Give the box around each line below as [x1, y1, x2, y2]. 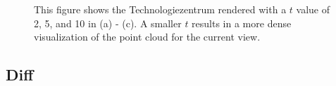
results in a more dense [192, 15, 292, 30]
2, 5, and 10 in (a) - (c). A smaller [34, 15, 182, 30]
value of [296, 2, 330, 16]
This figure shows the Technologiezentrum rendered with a [34, 2, 287, 16]
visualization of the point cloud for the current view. [34, 29, 261, 44]
